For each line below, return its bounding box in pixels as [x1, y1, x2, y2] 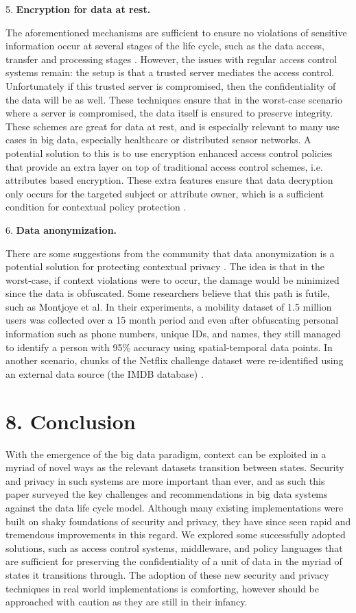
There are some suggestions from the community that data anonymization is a [5, 245, 335, 260]
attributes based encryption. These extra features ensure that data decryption [5, 173, 333, 187]
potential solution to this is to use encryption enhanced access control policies [5, 145, 333, 160]
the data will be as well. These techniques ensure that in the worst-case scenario [5, 92, 342, 106]
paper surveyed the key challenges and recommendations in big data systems [5, 487, 328, 501]
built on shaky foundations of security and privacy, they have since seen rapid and [5, 514, 351, 528]
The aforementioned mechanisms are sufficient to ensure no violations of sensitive [5, 25, 347, 39]
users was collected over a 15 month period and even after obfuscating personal [5, 313, 339, 327]
